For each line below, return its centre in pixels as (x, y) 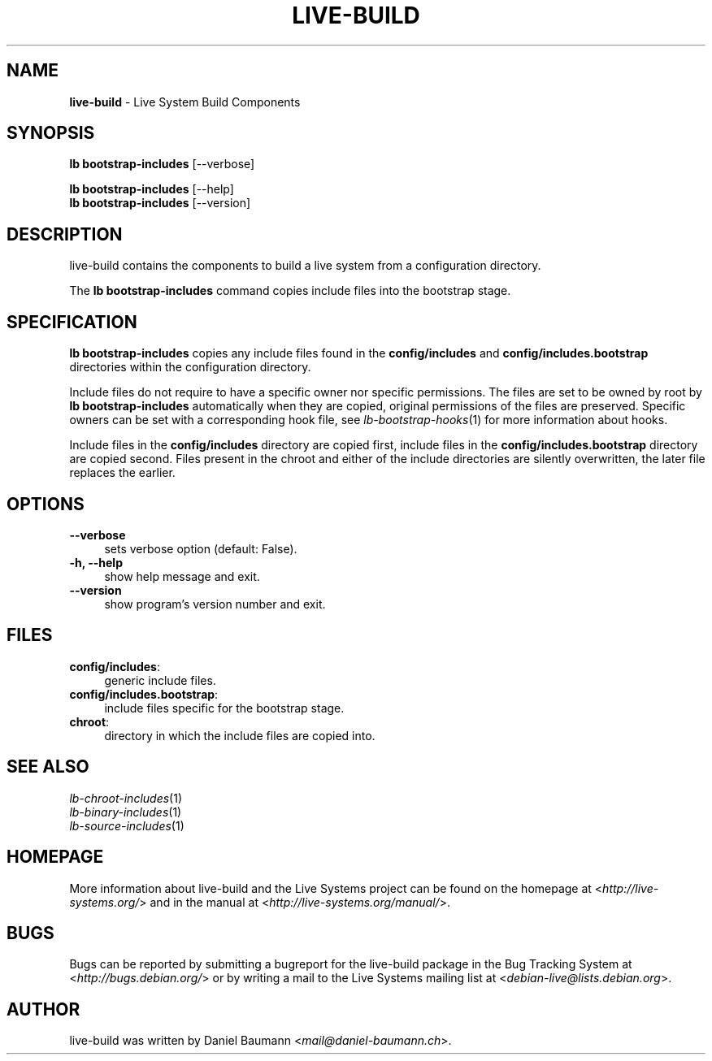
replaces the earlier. (122, 473)
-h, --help (96, 562)
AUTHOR (43, 1009)
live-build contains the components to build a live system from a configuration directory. (305, 266)
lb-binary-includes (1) (126, 812)
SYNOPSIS (51, 133)
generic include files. (160, 680)
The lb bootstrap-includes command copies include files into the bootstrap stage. (290, 291)
